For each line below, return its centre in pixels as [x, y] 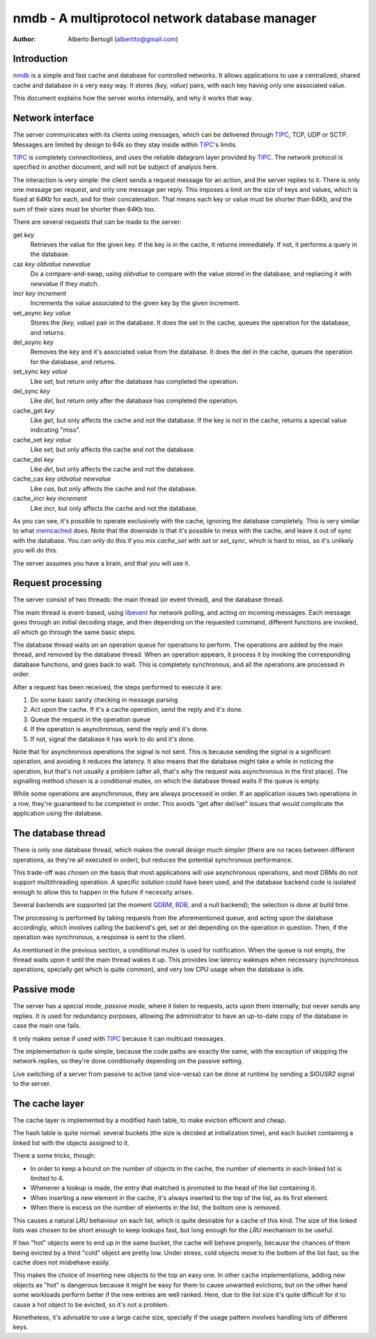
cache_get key [34, 410]
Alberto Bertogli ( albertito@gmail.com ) [123, 39]
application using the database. [58, 814]
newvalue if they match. [65, 283]
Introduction [40, 59]
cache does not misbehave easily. [62, 1262]
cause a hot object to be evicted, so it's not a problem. [91, 1304]
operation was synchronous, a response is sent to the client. [99, 937]
